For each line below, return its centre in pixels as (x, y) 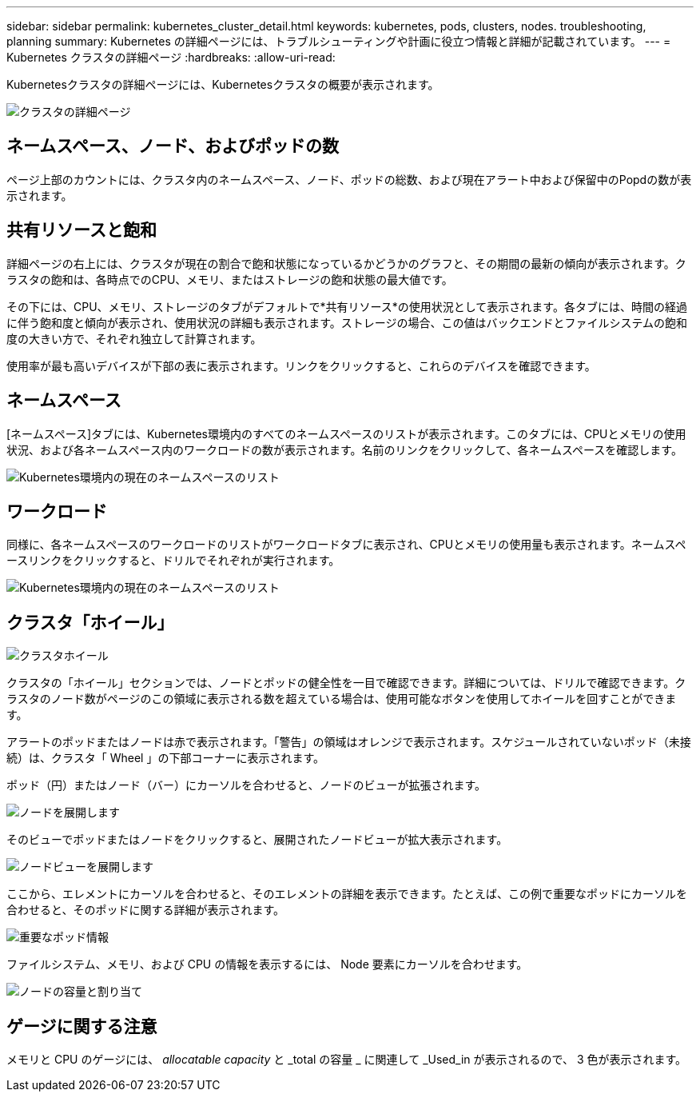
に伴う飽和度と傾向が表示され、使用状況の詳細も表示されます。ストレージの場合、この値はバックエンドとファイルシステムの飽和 (347, 322)
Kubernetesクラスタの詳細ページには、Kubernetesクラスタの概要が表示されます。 (223, 84)
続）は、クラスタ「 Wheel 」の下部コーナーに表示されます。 (165, 758)
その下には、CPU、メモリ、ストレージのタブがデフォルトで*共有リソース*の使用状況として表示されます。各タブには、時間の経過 (347, 306)
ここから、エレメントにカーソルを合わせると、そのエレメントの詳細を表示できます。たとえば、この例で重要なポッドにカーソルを (347, 894)
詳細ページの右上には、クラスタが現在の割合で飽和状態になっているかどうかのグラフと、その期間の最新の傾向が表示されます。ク (346, 263)
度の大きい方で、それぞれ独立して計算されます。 (134, 338)
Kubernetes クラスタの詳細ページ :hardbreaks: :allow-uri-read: (171, 57)
